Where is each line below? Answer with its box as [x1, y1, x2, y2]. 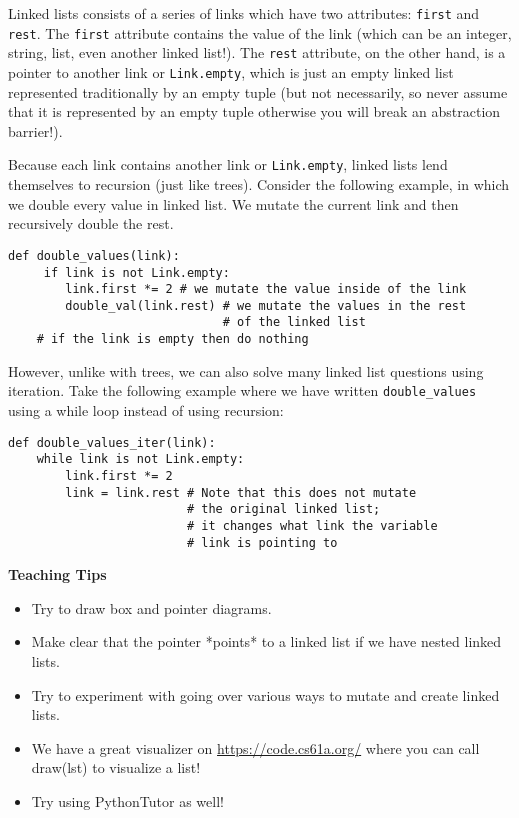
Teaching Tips [8, 564, 107, 585]
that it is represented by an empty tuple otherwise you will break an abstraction [8, 101, 501, 122]
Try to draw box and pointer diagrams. [31, 597, 272, 618]
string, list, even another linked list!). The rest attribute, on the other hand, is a [8, 42, 506, 63]
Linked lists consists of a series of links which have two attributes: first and [8, 3, 480, 23]
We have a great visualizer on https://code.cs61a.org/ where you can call [31, 737, 480, 758]
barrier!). [8, 120, 63, 141]
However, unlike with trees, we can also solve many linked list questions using [8, 360, 484, 381]
